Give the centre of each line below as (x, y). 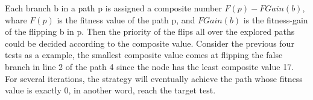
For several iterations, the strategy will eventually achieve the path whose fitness (154, 78)
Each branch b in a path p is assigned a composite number (113, 8)
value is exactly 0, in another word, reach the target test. (110, 90)
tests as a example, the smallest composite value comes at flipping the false (144, 55)
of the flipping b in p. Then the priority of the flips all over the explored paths (150, 31)
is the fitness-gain (276, 19)
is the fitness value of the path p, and (126, 19)
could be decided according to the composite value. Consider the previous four (150, 43)
